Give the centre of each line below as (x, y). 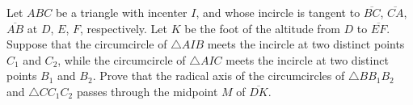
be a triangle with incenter (121, 12)
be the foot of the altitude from (262, 28)
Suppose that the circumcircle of (87, 44)
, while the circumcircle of (122, 59)
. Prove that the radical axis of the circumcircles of (219, 76)
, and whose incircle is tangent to (278, 12)
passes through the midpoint (147, 91)
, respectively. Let (124, 28)
